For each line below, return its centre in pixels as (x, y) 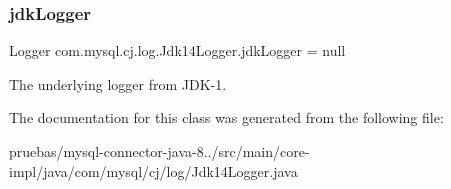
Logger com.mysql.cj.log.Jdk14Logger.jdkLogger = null (177, 50)
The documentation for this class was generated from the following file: (226, 117)
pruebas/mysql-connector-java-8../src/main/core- (159, 151)
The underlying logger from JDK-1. (118, 83)
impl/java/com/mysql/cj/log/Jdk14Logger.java (153, 170)
